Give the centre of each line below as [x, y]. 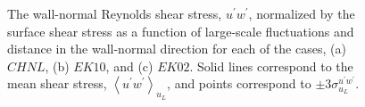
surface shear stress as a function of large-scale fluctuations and [181, 31]
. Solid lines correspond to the [271, 66]
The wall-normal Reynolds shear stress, [115, 13]
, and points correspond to [239, 83]
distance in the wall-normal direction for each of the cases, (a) [177, 49]
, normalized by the [302, 13]
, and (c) [129, 66]
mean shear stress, [57, 83]
